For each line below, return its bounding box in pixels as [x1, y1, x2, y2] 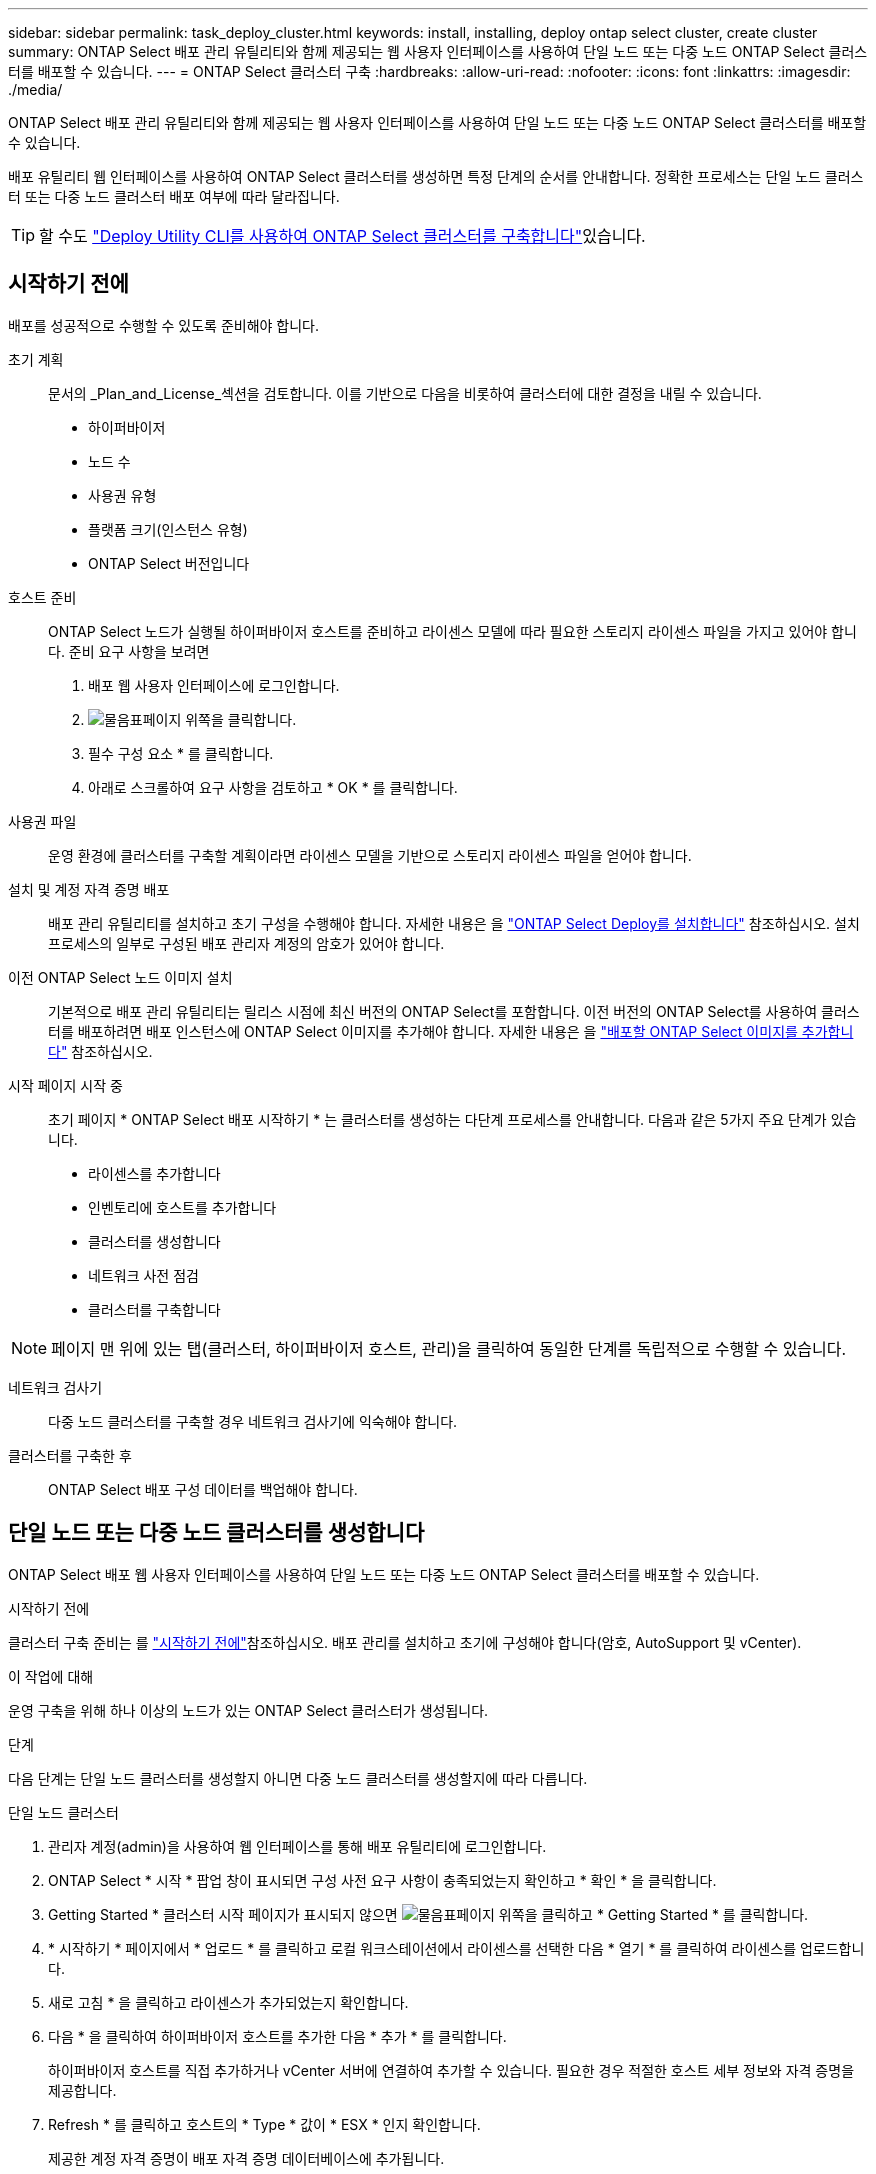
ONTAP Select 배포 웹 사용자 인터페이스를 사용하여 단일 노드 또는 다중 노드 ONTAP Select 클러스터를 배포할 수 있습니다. [8, 1565, 760, 1583]
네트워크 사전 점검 [88, 1266, 199, 1284]
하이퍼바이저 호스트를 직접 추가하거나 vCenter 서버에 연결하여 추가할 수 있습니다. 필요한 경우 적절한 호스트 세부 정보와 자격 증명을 [48, 2061, 855, 2079]
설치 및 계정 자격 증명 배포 [8, 880, 170, 898]
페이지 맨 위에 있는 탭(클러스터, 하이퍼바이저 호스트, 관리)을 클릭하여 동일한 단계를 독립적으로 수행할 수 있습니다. [51, 1338, 847, 1359]
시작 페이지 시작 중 [8, 1076, 123, 1094]
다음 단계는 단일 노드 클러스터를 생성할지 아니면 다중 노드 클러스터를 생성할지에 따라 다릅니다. [8, 1769, 588, 1787]
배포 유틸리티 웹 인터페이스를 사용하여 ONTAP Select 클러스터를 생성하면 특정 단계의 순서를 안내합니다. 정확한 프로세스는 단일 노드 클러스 [8, 168, 864, 185]
